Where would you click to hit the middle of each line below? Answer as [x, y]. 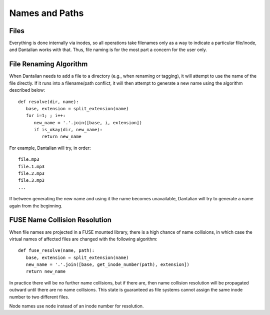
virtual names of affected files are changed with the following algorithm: [83, 239]
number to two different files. [39, 297]
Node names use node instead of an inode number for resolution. [76, 306]
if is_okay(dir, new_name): [68, 130]
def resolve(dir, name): [48, 102]
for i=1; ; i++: [46, 116]
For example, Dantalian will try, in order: [50, 148]
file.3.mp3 [31, 181]
